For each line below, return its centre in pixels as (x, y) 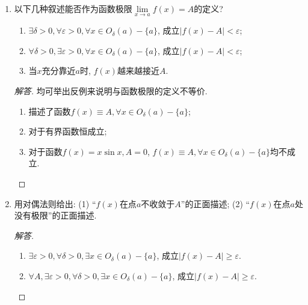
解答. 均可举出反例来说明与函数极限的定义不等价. (111, 91)
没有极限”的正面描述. (55, 215)
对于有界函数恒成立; (68, 131)
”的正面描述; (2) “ (215, 203)
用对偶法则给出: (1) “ (55, 203)
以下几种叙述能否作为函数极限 (73, 8)
